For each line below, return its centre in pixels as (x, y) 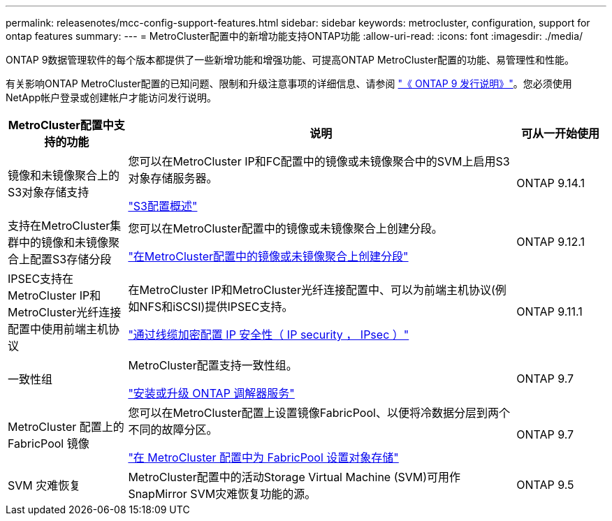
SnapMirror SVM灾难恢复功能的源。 (222, 494)
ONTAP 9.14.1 (551, 183)
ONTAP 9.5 (545, 485)
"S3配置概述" (163, 206)
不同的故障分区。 (173, 430)
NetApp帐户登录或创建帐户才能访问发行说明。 (111, 97)
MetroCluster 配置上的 (66, 427)
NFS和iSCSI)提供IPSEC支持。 (216, 307)
